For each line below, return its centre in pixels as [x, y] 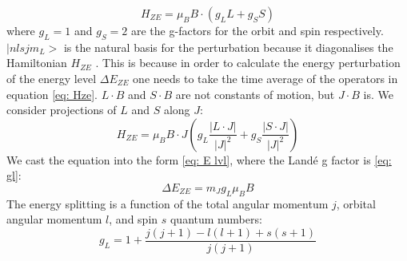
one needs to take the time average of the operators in [265, 78]
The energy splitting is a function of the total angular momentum [168, 203]
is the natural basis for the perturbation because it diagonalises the [228, 47]
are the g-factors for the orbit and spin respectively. [257, 30]
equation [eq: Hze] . [52, 94]
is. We [379, 94]
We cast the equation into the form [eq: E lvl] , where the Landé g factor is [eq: [199, 159]
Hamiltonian [37, 63]
